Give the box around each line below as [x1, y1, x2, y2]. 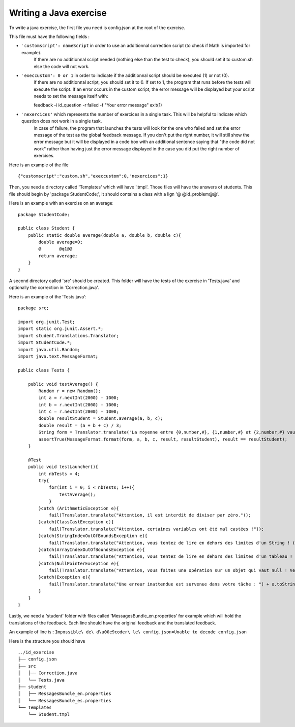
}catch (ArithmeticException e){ [38, 506, 119, 511]
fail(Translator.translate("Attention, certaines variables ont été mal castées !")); [49, 526, 264, 532]
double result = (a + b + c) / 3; [38, 422, 122, 428]
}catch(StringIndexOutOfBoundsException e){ [38, 533, 147, 539]
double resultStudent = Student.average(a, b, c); [38, 416, 163, 421]
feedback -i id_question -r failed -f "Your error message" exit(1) [33, 102, 162, 108]
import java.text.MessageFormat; [18, 353, 98, 359]
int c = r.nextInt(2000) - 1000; [38, 409, 119, 414]
